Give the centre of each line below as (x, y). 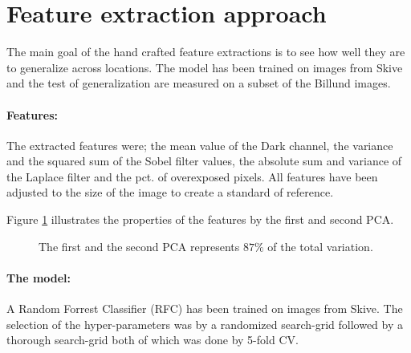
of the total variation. (320, 246)
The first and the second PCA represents (139, 246)
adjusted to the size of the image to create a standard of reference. (170, 192)
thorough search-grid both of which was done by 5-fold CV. (153, 340)
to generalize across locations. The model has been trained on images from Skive (205, 67)
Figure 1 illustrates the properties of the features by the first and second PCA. (200, 219)
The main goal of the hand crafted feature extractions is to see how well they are (206, 52)
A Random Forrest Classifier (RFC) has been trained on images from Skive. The (205, 308)
